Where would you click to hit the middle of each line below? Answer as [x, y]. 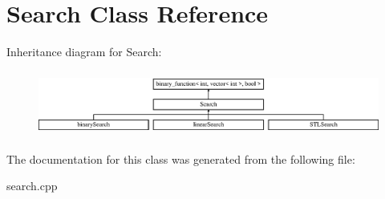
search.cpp [32, 186]
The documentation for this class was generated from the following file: [181, 158]
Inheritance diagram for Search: [84, 52]
